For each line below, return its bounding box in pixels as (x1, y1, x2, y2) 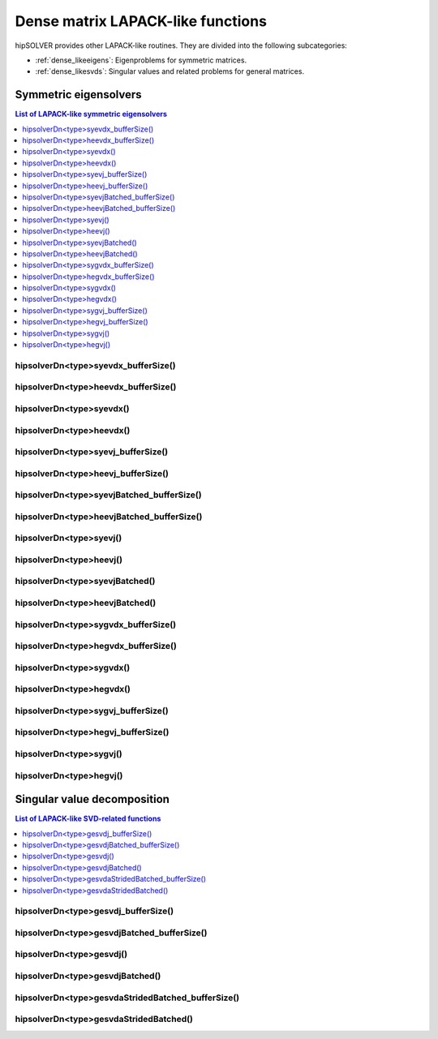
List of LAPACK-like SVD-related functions (15, 814, 161, 823)
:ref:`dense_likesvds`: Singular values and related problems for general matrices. (35, 67, 304, 76)
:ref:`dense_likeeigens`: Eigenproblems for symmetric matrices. (35, 55, 247, 65)
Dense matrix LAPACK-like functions (15, 12, 268, 30)
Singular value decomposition (15, 792, 170, 806)
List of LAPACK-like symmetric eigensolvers (15, 109, 168, 119)
